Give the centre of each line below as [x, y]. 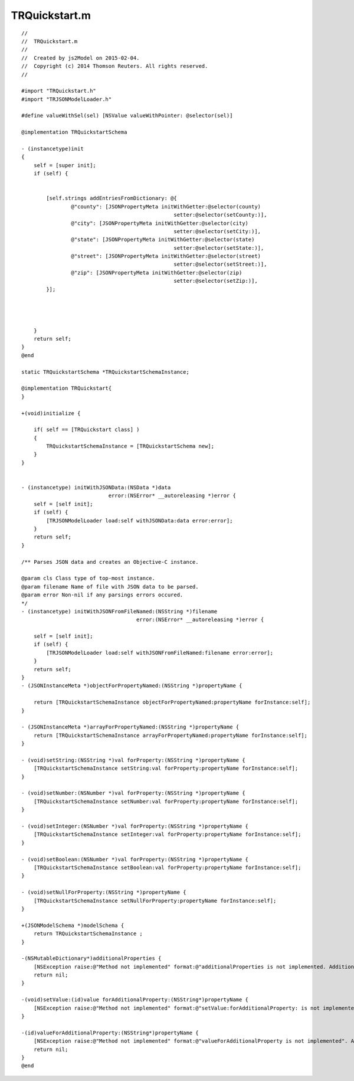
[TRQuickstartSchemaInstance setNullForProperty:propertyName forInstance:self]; [155, 901]
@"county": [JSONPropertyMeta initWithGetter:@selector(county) [166, 206]
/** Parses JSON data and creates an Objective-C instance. [110, 562]
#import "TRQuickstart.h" [59, 91]
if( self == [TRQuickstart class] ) [86, 430]
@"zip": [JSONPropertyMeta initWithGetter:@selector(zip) [157, 272]
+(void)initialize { [51, 413]
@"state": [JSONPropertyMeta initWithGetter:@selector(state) [163, 240]
